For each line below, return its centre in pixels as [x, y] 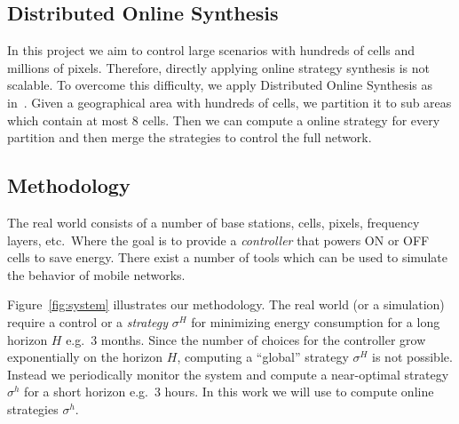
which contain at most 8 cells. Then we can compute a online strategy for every [224, 120]
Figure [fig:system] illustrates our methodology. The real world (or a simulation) [226, 304]
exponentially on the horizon [85, 357]
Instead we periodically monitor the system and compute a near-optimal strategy [228, 374]
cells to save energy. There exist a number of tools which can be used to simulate [227, 257]
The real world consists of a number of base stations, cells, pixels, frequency [214, 222]
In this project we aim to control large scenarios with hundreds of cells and [211, 50]
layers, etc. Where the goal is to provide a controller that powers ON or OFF [218, 240]
